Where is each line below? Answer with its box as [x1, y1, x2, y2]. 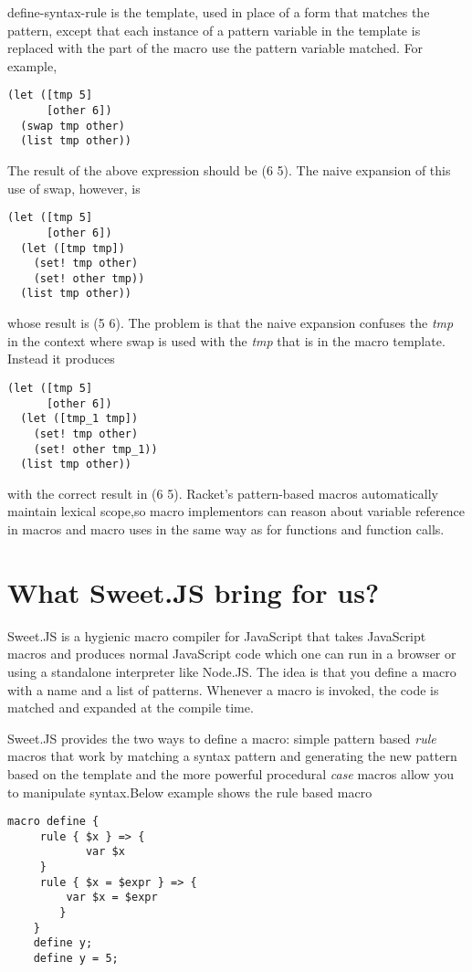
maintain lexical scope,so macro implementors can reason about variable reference [7, 502, 466, 521]
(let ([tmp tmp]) [20, 241, 125, 255]
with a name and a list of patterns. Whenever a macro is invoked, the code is [7, 680, 439, 699]
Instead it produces [7, 349, 115, 368]
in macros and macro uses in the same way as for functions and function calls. [7, 520, 445, 539]
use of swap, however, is [7, 178, 141, 197]
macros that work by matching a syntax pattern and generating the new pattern [7, 746, 457, 766]
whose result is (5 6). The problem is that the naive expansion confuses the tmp [7, 313, 454, 333]
